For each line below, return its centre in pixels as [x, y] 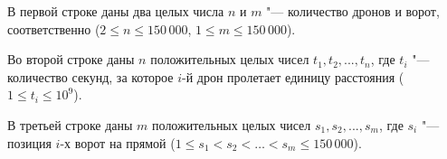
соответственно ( [54, 28]
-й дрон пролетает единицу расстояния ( [293, 76]
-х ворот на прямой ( [118, 142]
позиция [29, 142]
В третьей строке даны [70, 124]
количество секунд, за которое [90, 76]
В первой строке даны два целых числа [116, 11]
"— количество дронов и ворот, [353, 11]
